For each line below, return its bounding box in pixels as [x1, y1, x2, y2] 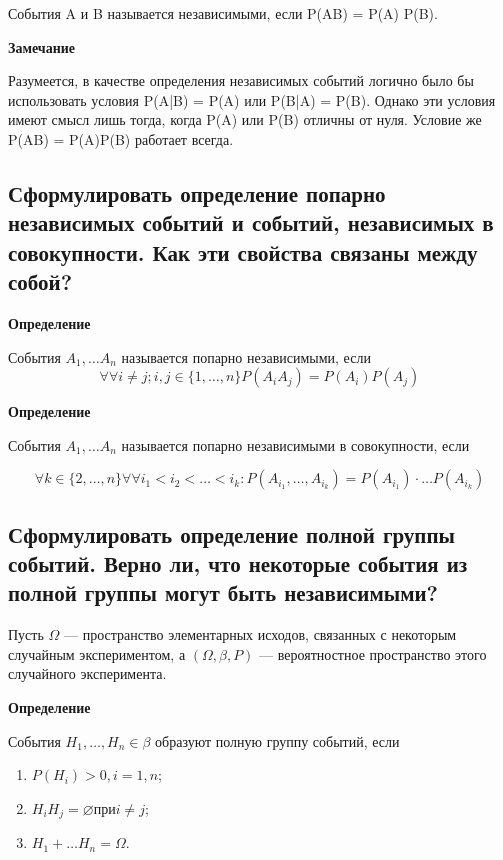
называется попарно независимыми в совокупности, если [121, 434, 470, 455]
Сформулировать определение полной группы [8, 518, 455, 549]
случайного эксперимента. [8, 663, 167, 684]
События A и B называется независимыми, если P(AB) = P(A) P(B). [8, 3, 438, 23]
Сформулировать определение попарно [8, 177, 386, 208]
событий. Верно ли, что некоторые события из [8, 548, 468, 579]
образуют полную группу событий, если [155, 730, 400, 751]
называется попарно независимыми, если [121, 346, 371, 367]
